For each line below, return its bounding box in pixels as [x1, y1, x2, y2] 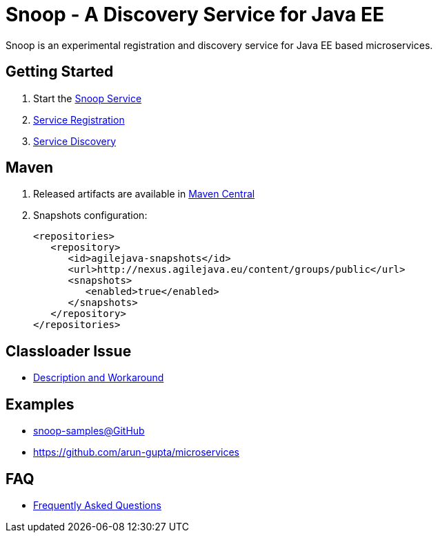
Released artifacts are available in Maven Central [33, 188, 255, 200]
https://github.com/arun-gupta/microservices [33, 446, 239, 459]
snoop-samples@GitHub [33, 425, 145, 437]
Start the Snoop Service [33, 92, 142, 104]
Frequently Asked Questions [33, 499, 161, 511]
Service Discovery [33, 135, 117, 147]
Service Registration [33, 113, 125, 126]
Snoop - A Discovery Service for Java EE [6, 3, 384, 26]
